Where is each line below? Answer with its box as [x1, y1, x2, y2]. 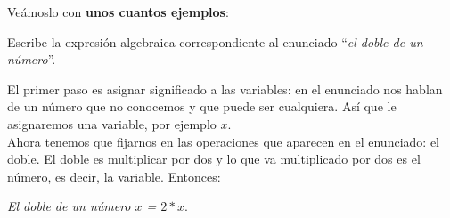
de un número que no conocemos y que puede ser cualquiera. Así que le [7, 97, 397, 116]
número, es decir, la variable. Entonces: [7, 166, 221, 185]
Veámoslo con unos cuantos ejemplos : [7, 3, 229, 20]
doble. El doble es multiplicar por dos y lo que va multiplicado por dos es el [7, 149, 421, 168]
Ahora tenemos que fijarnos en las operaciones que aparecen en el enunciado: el [7, 132, 439, 150]
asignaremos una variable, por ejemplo [7, 114, 217, 133]
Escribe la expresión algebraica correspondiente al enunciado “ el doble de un [7, 32, 423, 51]
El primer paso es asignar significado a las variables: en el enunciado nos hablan [7, 79, 443, 98]
